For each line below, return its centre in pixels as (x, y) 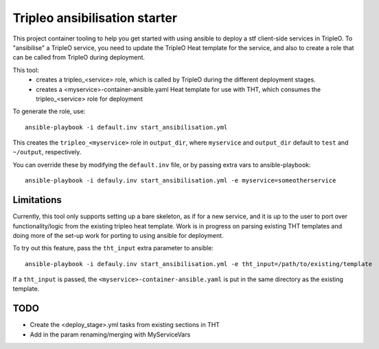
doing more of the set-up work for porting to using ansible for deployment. (118, 235)
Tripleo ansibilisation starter (95, 18)
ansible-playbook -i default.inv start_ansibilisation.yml (126, 127)
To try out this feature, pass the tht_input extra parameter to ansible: (113, 248)
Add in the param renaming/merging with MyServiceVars (110, 334)
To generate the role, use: (49, 111)
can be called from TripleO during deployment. (79, 58)
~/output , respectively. (47, 152)
